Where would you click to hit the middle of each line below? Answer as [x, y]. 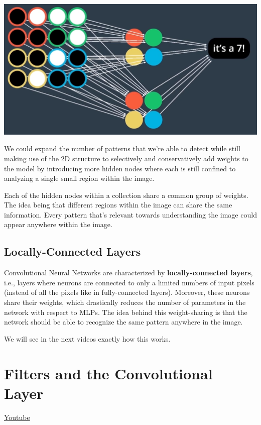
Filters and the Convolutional [108, 373]
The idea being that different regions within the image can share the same [118, 205]
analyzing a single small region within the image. [79, 178]
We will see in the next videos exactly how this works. [87, 338]
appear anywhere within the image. [58, 224]
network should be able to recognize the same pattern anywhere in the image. [123, 322]
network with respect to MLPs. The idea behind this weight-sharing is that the [126, 312]
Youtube [17, 417]
